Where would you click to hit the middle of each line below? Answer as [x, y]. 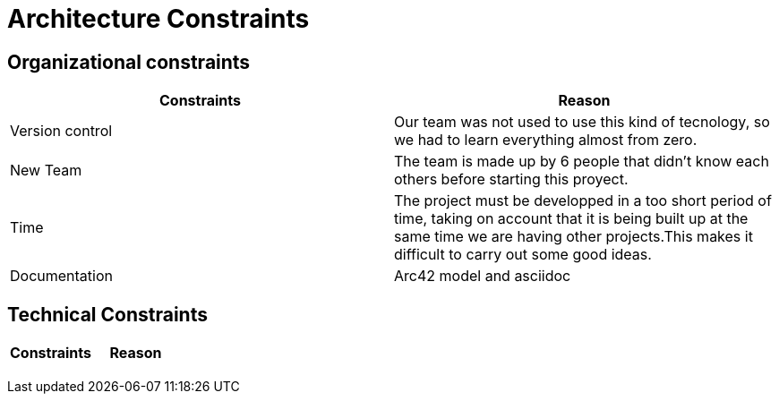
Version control [61, 131]
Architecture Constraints [158, 19]
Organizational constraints [129, 62]
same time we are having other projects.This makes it [574, 237]
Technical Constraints [107, 314]
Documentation [61, 276]
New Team [46, 171]
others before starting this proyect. [511, 179]
